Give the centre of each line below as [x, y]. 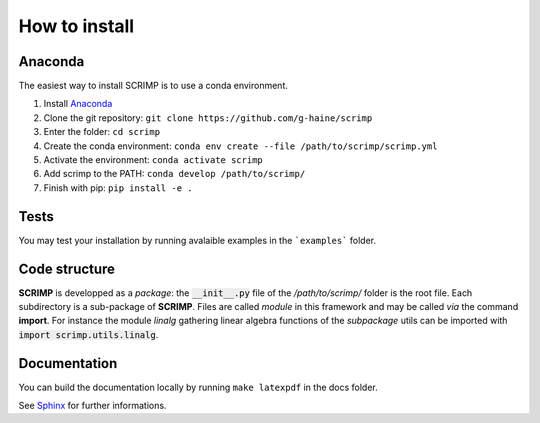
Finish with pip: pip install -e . [118, 187]
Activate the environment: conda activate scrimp [153, 160]
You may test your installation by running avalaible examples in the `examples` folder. [197, 240]
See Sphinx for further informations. [92, 406]
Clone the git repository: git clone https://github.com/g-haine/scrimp [208, 117]
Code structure [66, 268]
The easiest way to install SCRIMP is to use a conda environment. [153, 86]
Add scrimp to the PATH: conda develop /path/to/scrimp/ [174, 174]
